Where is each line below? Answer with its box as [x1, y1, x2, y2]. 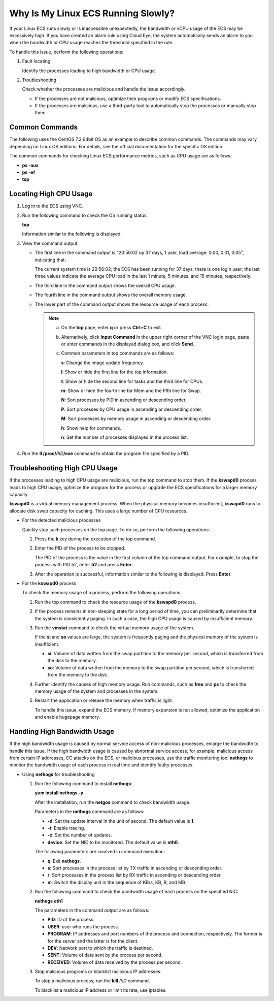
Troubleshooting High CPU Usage [9, 464, 118, 472]
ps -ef [22, 169, 36, 175]
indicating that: [35, 256, 66, 263]
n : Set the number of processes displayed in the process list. [61, 434, 188, 440]
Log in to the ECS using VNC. [22, 203, 84, 209]
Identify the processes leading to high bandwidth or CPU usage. [22, 68, 156, 74]
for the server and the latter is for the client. [47, 938, 139, 944]
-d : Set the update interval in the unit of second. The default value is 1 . [47, 818, 195, 824]
